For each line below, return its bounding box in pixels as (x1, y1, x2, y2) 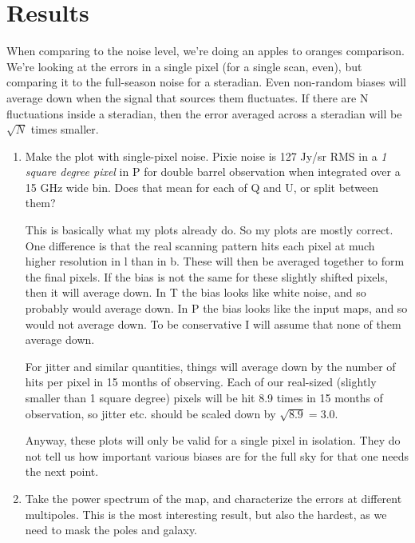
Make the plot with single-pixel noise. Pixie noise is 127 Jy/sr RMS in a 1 (25, 147, 387, 164)
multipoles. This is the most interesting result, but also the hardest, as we (25, 505, 387, 522)
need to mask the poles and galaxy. (25, 521, 198, 538)
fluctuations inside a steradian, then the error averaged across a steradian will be (6, 105, 402, 122)
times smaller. (30, 121, 99, 138)
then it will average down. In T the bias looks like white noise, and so (25, 284, 366, 301)
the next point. (25, 463, 99, 480)
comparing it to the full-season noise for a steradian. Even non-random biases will (6, 74, 406, 90)
